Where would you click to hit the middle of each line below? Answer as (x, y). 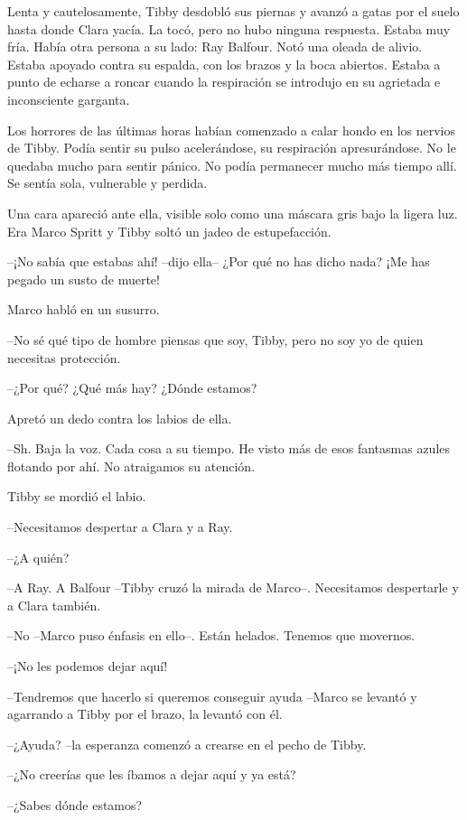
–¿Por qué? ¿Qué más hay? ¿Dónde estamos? (132, 388)
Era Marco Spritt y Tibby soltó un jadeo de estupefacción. (169, 231)
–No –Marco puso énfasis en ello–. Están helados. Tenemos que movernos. (211, 635)
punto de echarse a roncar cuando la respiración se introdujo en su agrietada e (224, 82)
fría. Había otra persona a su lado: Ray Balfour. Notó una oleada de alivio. (215, 47)
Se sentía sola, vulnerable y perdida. (107, 183)
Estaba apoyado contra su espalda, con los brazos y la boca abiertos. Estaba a (224, 64)
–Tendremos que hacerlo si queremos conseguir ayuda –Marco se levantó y (212, 696)
